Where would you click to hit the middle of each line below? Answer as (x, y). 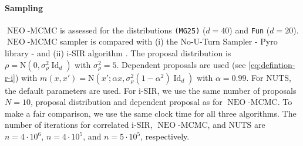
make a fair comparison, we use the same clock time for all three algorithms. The (151, 113)
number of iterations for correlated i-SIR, (79, 125)
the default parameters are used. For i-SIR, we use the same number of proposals (151, 90)
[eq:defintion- (272, 64)
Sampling (24, 7)
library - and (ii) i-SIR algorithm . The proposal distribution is (118, 53)
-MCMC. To (270, 102)
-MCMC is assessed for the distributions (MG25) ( (117, 30)
